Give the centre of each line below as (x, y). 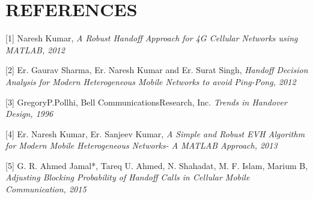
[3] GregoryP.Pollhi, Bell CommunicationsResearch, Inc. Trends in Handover (146, 102)
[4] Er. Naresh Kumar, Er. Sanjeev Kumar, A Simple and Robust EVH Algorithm (155, 133)
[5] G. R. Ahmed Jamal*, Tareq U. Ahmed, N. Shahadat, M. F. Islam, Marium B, (157, 165)
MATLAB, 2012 (35, 49)
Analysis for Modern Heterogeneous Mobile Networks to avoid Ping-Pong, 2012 (151, 81)
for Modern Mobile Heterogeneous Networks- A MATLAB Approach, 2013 (141, 145)
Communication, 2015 (46, 189)
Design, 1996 (29, 114)
